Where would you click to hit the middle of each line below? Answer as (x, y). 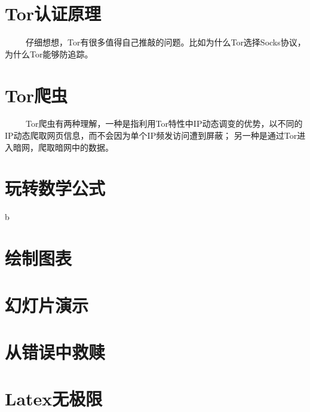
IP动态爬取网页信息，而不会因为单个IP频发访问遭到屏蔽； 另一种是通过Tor (151, 135)
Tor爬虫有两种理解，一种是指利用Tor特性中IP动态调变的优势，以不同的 (164, 123)
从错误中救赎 (55, 351)
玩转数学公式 (55, 188)
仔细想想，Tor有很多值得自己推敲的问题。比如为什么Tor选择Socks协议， (165, 42)
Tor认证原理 (53, 13)
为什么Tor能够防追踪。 (49, 54)
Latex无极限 (54, 399)
